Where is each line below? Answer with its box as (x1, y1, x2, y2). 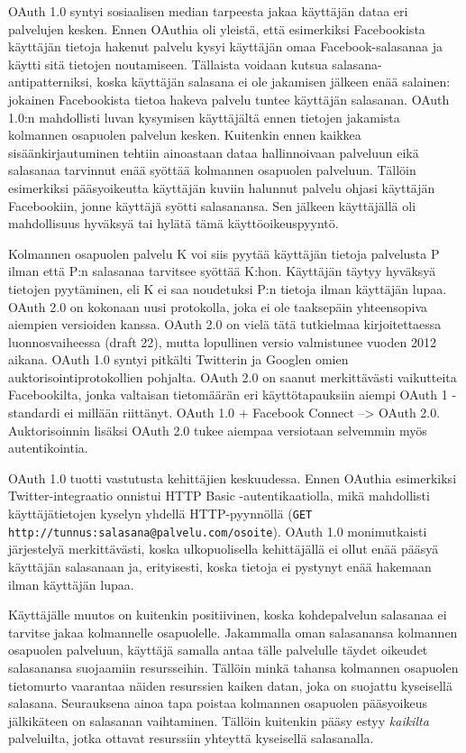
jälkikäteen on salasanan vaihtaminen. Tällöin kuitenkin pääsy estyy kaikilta (8, 711, 429, 730)
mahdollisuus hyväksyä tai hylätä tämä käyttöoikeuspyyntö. (8, 214, 339, 233)
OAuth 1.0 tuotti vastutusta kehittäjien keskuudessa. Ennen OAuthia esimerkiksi (8, 468, 457, 487)
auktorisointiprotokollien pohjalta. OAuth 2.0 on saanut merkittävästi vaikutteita (8, 367, 457, 386)
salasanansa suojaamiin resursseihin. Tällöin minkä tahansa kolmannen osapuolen (8, 657, 459, 676)
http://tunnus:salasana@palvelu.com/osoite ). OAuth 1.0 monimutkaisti (8, 521, 427, 540)
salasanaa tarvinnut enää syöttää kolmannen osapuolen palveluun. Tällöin (8, 161, 416, 179)
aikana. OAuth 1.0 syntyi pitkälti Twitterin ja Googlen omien (8, 350, 349, 369)
